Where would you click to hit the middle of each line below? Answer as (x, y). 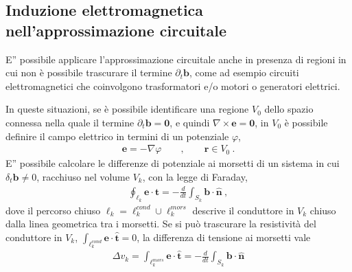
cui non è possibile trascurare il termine (89, 72)
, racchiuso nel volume (83, 176)
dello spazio (289, 109)
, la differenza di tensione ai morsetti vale (224, 237)
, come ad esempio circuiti (244, 72)
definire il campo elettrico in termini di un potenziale (117, 136)
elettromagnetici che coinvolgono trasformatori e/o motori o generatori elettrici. (173, 86)
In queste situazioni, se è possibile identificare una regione (127, 109)
